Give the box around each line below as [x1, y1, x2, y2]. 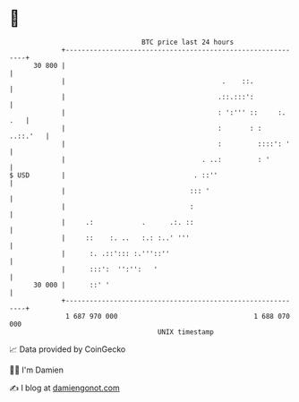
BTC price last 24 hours [141, 38, 235, 47]
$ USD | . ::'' [9, 170, 218, 180]
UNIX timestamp [157, 327, 215, 337]
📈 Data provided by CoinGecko [9, 344, 126, 355]
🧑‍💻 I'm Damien [9, 364, 64, 375]
